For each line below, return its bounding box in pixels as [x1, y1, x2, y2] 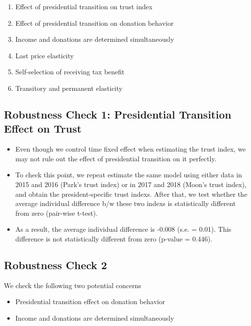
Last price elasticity [15, 50, 74, 60]
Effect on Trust [4, 121, 82, 136]
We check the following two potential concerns [4, 280, 141, 290]
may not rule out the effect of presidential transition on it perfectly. [15, 153, 217, 163]
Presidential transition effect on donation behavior [15, 296, 165, 307]
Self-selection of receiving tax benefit [15, 67, 125, 77]
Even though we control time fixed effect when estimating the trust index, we [15, 144, 246, 154]
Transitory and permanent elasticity [15, 83, 123, 93]
